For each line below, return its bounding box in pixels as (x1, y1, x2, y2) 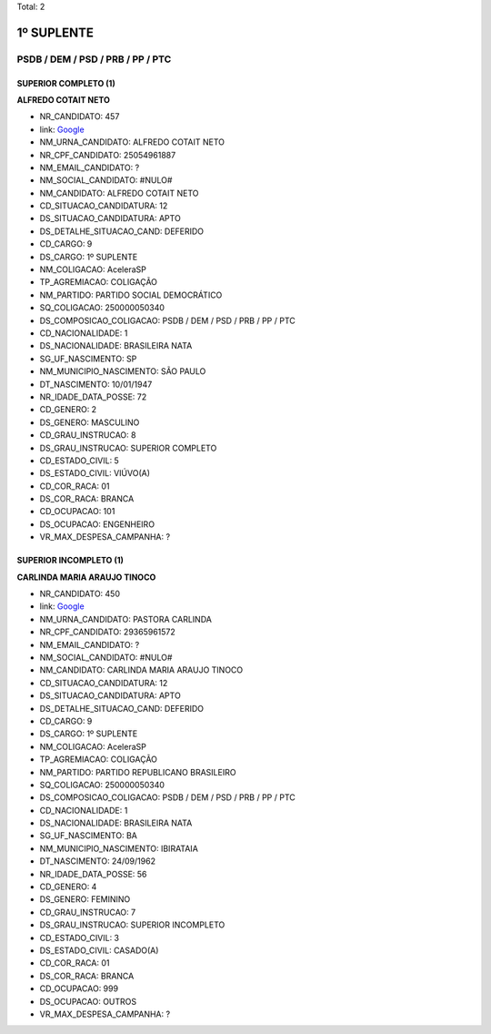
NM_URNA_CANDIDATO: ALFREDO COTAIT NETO (39, 137, 225, 147)
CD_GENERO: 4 (39, 881, 97, 892)
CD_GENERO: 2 (39, 404, 97, 415)
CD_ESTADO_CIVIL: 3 (39, 932, 120, 943)
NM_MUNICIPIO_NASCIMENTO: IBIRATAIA (39, 843, 199, 854)
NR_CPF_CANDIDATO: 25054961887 (39, 149, 176, 160)
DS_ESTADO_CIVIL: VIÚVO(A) (39, 468, 150, 479)
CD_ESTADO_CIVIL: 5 (39, 455, 120, 466)
